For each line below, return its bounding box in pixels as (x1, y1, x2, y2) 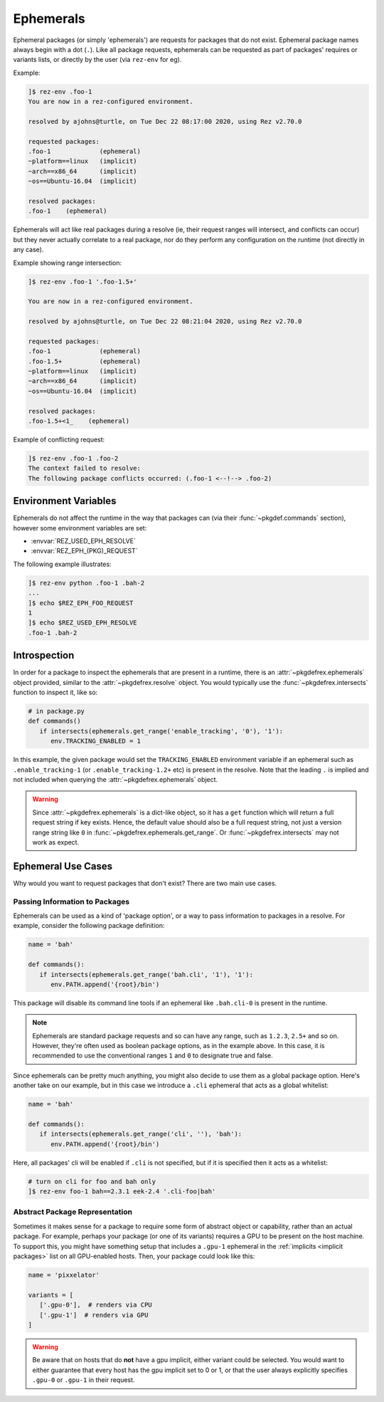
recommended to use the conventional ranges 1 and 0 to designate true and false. (32, 1051, 273, 1060)
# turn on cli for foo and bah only (28, 1177, 156, 1186)
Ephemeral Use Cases (13, 860, 113, 872)
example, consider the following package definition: (13, 921, 165, 930)
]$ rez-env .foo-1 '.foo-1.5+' (28, 278, 138, 286)
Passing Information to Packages (13, 896, 130, 906)
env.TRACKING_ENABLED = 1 (50, 737, 142, 746)
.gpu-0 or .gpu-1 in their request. (32, 1376, 135, 1384)
